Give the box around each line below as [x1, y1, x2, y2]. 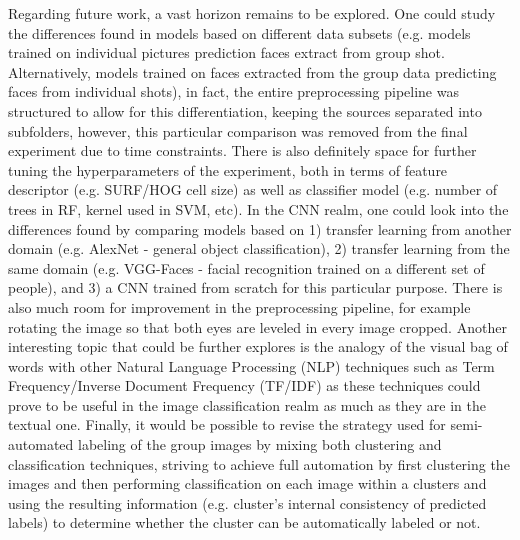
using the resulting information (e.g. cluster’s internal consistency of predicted [8, 492, 487, 513]
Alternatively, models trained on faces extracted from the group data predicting [8, 61, 497, 82]
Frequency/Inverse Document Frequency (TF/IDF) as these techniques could [8, 375, 481, 396]
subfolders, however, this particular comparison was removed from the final [8, 120, 468, 141]
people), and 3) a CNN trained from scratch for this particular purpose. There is [8, 277, 503, 298]
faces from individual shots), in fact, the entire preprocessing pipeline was [8, 81, 459, 102]
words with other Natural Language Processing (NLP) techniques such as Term [8, 355, 495, 376]
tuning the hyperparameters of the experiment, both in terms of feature [8, 159, 448, 180]
